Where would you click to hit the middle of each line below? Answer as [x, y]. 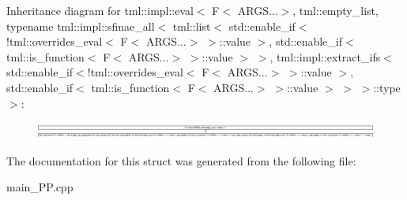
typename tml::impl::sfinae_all [81, 26]
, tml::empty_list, [335, 10]
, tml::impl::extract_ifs [325, 56]
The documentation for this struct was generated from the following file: [181, 160]
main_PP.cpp [40, 187]
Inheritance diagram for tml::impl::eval [100, 10]
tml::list [192, 26]
